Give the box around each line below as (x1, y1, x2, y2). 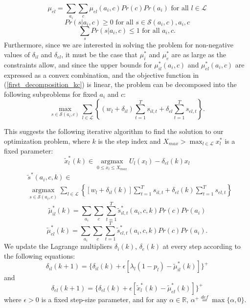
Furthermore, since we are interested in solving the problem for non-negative (4, 40, 233, 50)
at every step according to (162, 241, 241, 251)
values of (4, 49, 30, 60)
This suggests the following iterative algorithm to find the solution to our (4, 126, 224, 136)
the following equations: (4, 250, 75, 261)
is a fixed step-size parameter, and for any (41, 294, 167, 304)
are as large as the (171, 49, 226, 60)
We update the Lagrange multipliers (4, 241, 113, 251)
